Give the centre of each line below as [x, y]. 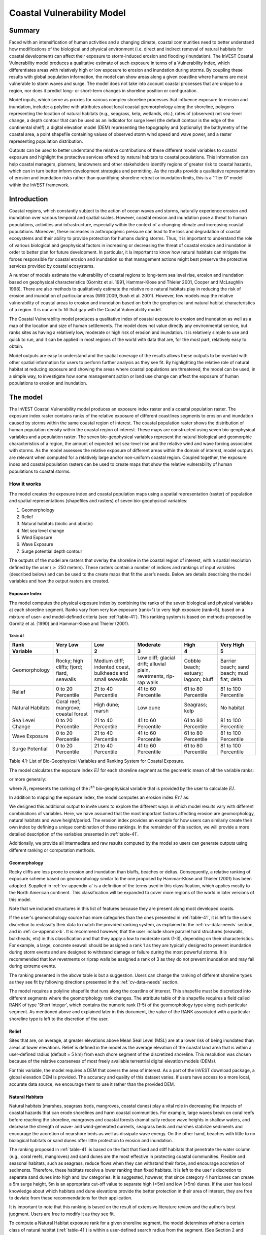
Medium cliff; [109, 661]
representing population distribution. [46, 141]
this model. [20, 900]
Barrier [228, 661]
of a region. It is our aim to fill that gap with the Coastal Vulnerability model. [85, 310]
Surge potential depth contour [52, 551]
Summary [24, 30]
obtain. [16, 346]
